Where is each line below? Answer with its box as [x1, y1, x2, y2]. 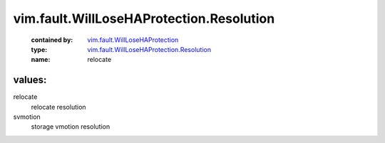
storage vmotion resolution [31, 122, 111, 131]
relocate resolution [31, 102, 86, 111]
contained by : [31, 36, 73, 44]
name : [31, 55, 51, 64]
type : [31, 45, 48, 53]
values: [13, 74, 47, 86]
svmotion [13, 112, 41, 121]
